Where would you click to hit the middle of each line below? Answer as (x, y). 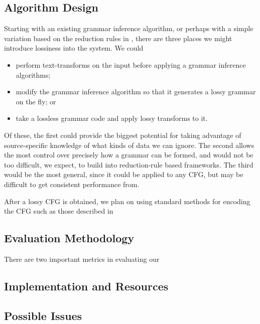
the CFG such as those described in (59, 211)
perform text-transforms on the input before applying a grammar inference (131, 64)
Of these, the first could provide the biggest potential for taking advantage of (123, 135)
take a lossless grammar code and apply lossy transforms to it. (112, 118)
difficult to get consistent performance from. (72, 184)
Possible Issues (43, 315)
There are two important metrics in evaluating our (82, 259)
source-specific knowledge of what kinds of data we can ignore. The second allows (129, 145)
